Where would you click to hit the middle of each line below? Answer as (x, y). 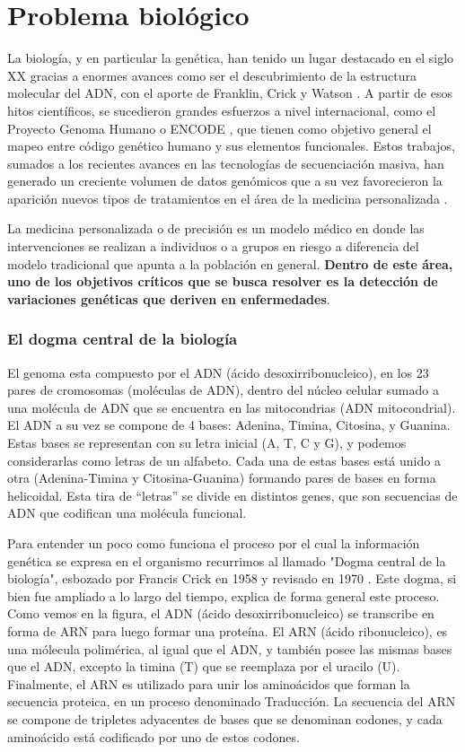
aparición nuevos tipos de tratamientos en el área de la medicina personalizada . (228, 198)
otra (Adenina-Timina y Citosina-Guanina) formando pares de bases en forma (222, 478)
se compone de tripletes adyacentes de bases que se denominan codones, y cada (225, 718)
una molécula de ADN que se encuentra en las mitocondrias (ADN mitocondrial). (232, 407)
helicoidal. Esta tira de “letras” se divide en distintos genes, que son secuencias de (232, 495)
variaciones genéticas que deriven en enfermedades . (169, 298)
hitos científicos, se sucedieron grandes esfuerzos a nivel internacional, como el (222, 110)
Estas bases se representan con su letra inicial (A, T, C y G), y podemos (207, 443)
